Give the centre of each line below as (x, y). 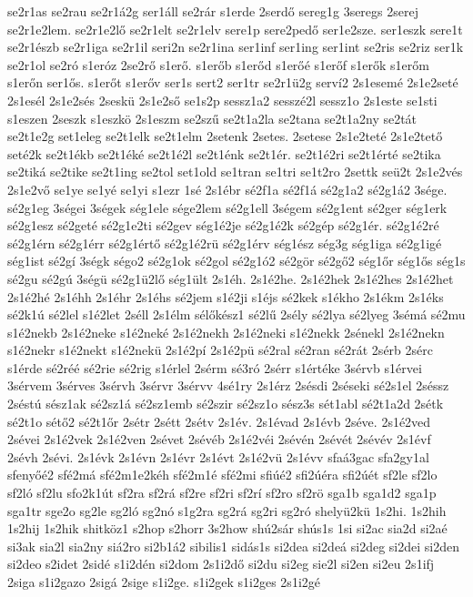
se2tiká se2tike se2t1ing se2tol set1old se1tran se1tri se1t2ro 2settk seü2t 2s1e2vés (235, 172)
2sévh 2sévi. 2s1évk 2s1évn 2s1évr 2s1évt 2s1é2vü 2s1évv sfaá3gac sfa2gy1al (218, 456)
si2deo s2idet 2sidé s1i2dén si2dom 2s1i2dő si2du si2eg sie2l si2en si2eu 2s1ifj (221, 564)
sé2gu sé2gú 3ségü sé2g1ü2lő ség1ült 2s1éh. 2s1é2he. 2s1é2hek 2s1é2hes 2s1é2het (231, 278)
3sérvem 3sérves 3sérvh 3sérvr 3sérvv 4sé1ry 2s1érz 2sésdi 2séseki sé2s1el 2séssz (228, 385)
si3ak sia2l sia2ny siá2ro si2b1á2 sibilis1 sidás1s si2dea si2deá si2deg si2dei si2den (233, 546)
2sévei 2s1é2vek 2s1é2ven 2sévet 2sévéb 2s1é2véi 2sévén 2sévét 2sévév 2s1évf (219, 439)
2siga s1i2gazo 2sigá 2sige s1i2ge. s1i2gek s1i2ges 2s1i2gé (164, 582)
